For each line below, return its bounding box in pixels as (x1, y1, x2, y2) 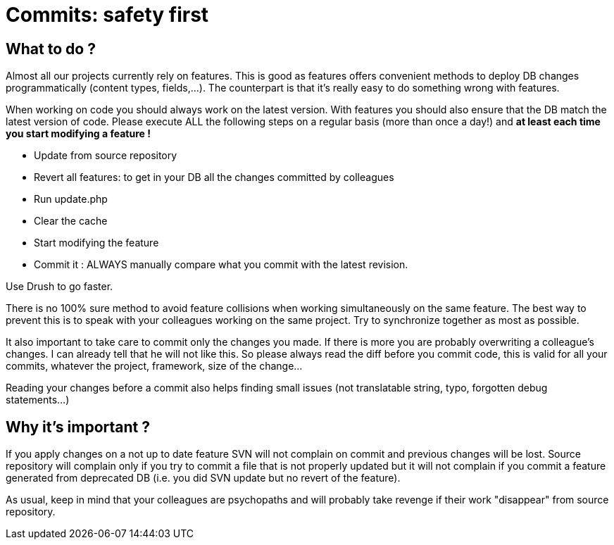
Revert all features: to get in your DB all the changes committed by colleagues (34, 171, 394, 184)
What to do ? (6, 39, 96, 58)
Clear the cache (34, 215, 108, 227)
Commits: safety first (6, 3, 209, 27)
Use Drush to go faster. (6, 280, 113, 293)
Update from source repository (34, 149, 177, 162)
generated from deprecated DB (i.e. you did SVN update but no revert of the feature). (6, 472, 401, 484)
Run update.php (34, 193, 108, 206)
